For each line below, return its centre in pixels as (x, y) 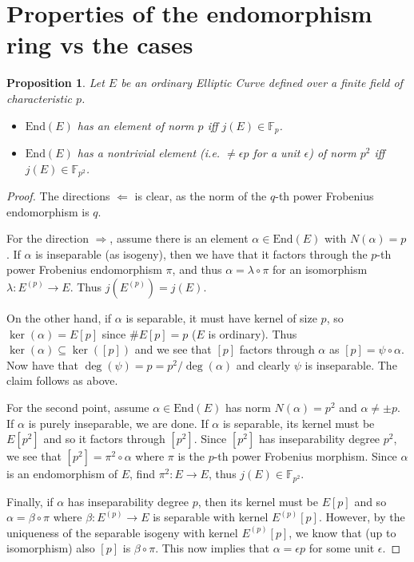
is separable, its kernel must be (299, 423)
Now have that (42, 364)
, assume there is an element (179, 238)
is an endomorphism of (62, 474)
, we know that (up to (342, 532)
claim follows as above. (62, 380)
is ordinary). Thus (253, 333)
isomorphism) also (51, 548)
